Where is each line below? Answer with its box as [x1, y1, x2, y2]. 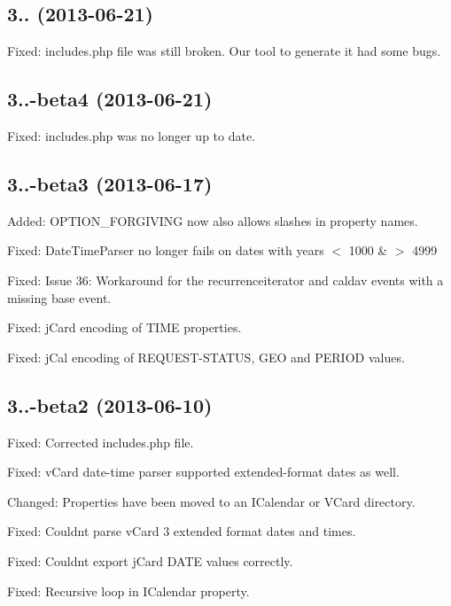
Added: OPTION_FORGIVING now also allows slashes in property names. [7, 211, 418, 229]
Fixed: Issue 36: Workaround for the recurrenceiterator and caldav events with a [7, 270, 444, 289]
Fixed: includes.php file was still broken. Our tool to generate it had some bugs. [7, 42, 441, 60]
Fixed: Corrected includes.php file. [7, 432, 194, 451]
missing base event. [7, 288, 112, 307]
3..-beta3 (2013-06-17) [7, 169, 213, 197]
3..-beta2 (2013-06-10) [7, 391, 213, 418]
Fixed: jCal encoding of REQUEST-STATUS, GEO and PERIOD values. [7, 347, 405, 366]
